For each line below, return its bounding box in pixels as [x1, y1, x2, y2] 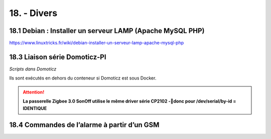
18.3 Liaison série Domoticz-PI [9, 52, 106, 61]
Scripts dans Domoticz [9, 65, 57, 72]
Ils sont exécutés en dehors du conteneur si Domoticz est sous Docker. [9, 75, 157, 81]
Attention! [23, 89, 45, 95]
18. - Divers [9, 7, 58, 18]
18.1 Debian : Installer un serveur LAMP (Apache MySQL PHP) [9, 26, 205, 35]
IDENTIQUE [23, 105, 47, 111]
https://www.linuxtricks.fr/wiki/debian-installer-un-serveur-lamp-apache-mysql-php [9, 40, 184, 46]
